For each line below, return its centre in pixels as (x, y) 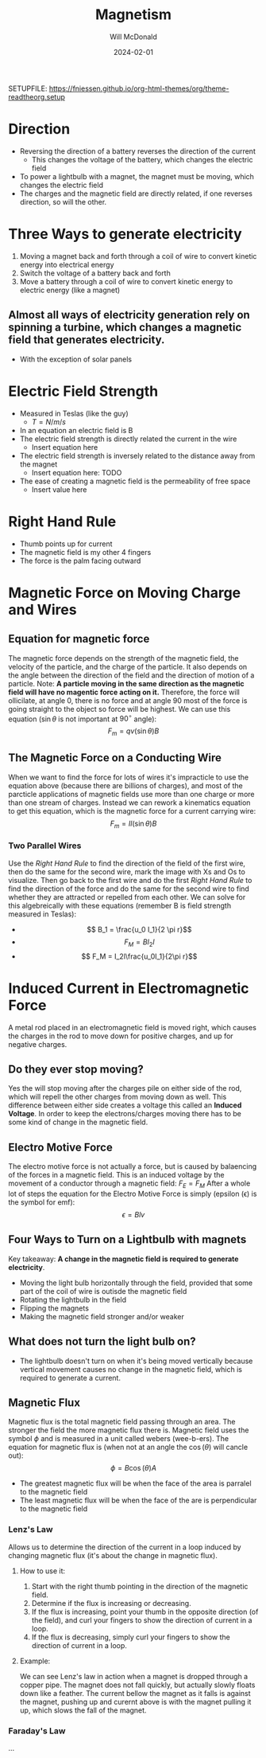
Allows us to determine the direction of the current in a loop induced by (125, 1547)
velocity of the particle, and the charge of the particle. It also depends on (128, 666)
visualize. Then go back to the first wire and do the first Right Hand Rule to (130, 880)
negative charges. (38, 1044)
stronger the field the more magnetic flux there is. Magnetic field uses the (129, 1430)
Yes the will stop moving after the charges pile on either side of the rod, (125, 1088)
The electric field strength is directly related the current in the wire (128, 439)
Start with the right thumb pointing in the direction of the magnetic (140, 1586)
